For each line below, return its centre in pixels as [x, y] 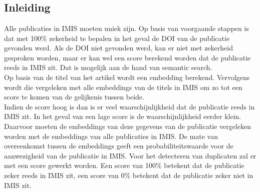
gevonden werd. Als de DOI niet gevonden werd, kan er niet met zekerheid [118, 48]
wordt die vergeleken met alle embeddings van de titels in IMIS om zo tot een [123, 87]
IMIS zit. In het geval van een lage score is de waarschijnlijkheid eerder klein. [123, 116]
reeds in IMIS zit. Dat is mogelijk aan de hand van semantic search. [108, 67]
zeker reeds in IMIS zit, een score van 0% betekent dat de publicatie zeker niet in [129, 175]
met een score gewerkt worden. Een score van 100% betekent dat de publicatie [124, 165]
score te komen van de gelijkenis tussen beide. [74, 97]
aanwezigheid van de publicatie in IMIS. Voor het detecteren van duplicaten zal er [130, 155]
